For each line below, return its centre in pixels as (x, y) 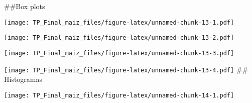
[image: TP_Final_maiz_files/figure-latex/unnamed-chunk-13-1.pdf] (119, 22)
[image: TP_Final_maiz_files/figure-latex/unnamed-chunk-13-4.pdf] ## (126, 69)
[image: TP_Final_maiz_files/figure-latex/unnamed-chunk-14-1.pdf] (119, 95)
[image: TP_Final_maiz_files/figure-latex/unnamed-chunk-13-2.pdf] (119, 38)
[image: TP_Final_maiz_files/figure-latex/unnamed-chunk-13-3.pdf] (119, 53)
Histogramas (23, 79)
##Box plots (25, 6)
